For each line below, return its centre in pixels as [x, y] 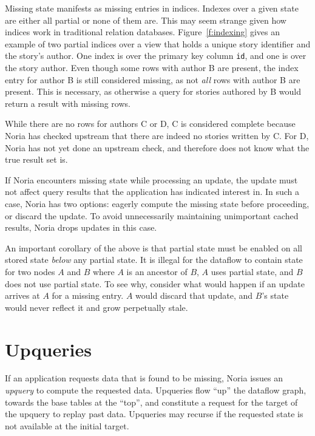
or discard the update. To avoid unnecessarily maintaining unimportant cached [152, 215]
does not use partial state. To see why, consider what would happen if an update [155, 283]
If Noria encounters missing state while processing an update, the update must [151, 179]
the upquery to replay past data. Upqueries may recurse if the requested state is [154, 414]
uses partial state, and [252, 271]
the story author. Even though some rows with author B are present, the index [152, 68]
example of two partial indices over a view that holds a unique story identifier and [158, 43]
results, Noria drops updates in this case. [81, 227]
